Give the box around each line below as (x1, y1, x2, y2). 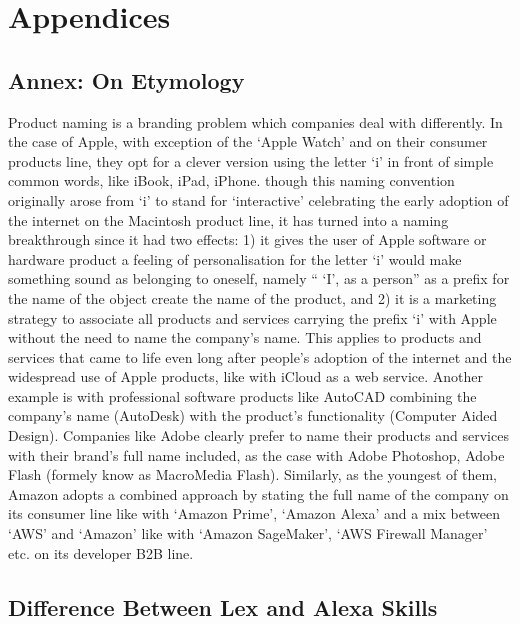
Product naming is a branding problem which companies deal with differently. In (8, 111, 503, 132)
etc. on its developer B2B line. (8, 542, 194, 563)
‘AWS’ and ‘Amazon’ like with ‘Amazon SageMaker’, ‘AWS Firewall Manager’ (8, 523, 488, 544)
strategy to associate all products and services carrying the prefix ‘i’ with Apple (8, 307, 497, 328)
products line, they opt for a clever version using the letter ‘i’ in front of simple (8, 150, 494, 171)
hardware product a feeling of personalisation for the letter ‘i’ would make (8, 248, 462, 269)
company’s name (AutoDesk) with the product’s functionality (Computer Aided (8, 405, 498, 426)
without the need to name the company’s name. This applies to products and (8, 327, 482, 348)
